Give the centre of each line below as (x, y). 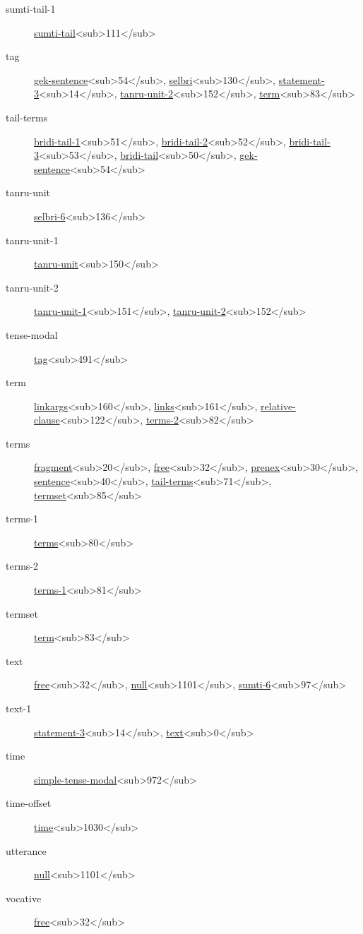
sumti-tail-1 (31, 8)
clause (47, 420)
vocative (24, 898)
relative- (278, 406)
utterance (26, 850)
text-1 (19, 708)
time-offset (29, 803)
